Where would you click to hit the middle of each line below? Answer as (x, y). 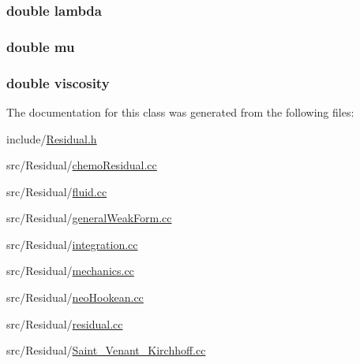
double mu (41, 46)
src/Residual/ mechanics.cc (70, 271)
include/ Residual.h (52, 138)
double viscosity (58, 82)
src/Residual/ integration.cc (72, 244)
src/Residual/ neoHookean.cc (75, 297)
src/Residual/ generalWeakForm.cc (89, 218)
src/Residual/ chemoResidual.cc (82, 165)
